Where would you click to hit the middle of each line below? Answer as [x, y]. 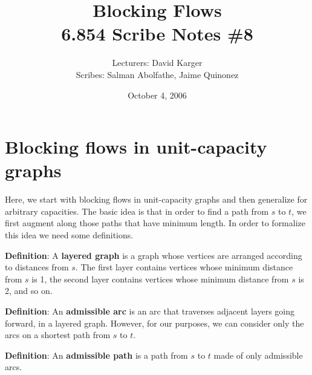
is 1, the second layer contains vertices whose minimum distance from [160, 279]
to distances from [37, 267]
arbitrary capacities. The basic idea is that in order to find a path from [137, 211]
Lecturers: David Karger [157, 63]
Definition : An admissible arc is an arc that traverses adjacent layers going [150, 311]
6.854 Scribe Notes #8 [157, 34]
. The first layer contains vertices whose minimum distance [184, 267]
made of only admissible [258, 355]
